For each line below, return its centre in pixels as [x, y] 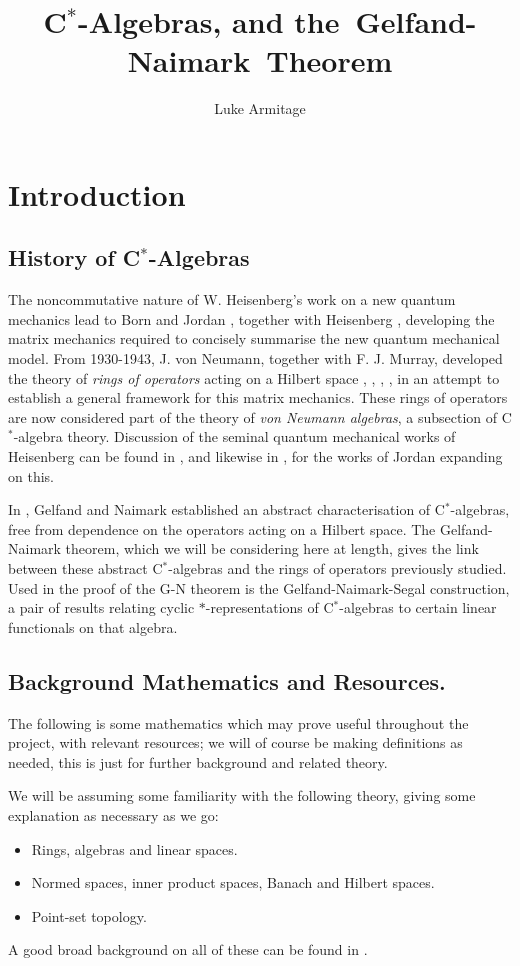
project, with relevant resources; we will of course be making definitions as [235, 742]
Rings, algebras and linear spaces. [134, 848]
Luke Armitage [260, 108]
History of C [74, 257]
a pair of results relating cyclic [101, 607]
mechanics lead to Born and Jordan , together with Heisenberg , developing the [251, 318]
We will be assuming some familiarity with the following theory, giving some [242, 795]
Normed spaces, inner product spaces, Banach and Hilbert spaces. [233, 882]
